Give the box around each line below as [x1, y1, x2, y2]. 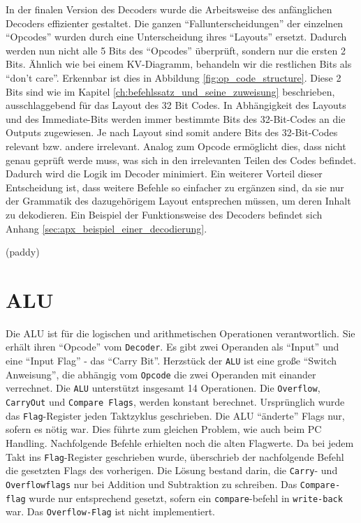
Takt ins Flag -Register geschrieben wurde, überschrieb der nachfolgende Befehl [6, 449, 344, 464]
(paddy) [6, 244, 40, 259]
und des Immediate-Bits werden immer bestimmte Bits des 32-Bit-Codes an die [6, 111, 346, 126]
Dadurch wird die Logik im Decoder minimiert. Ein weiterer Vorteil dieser [6, 166, 323, 181]
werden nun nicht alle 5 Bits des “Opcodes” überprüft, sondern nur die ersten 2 [6, 43, 346, 57]
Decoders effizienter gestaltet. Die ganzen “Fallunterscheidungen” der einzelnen [6, 15, 344, 30]
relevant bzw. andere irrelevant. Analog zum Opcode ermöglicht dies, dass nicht [6, 138, 346, 153]
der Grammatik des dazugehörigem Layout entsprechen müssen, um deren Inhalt [6, 193, 351, 208]
